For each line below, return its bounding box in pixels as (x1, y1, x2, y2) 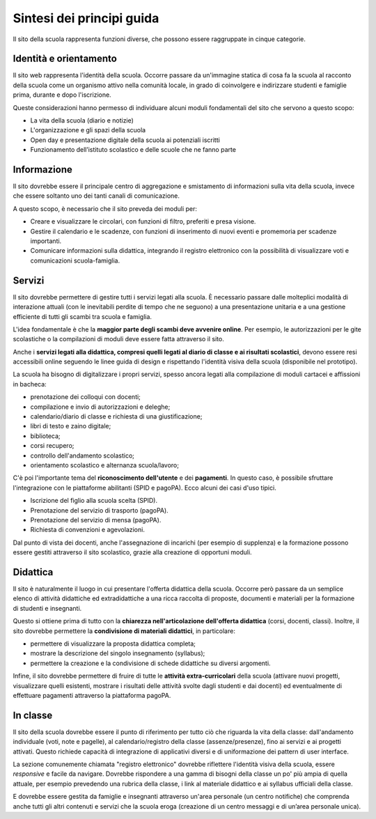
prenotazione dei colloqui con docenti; (30, 393, 141, 401)
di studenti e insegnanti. (13, 604, 82, 612)
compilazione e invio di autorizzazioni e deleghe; (30, 403, 171, 411)
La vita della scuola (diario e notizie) (30, 116, 134, 125)
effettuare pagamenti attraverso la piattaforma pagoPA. (13, 691, 171, 699)
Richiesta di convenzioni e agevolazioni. (30, 526, 146, 534)
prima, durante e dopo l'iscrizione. (13, 91, 111, 99)
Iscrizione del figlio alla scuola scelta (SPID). (30, 497, 158, 505)
